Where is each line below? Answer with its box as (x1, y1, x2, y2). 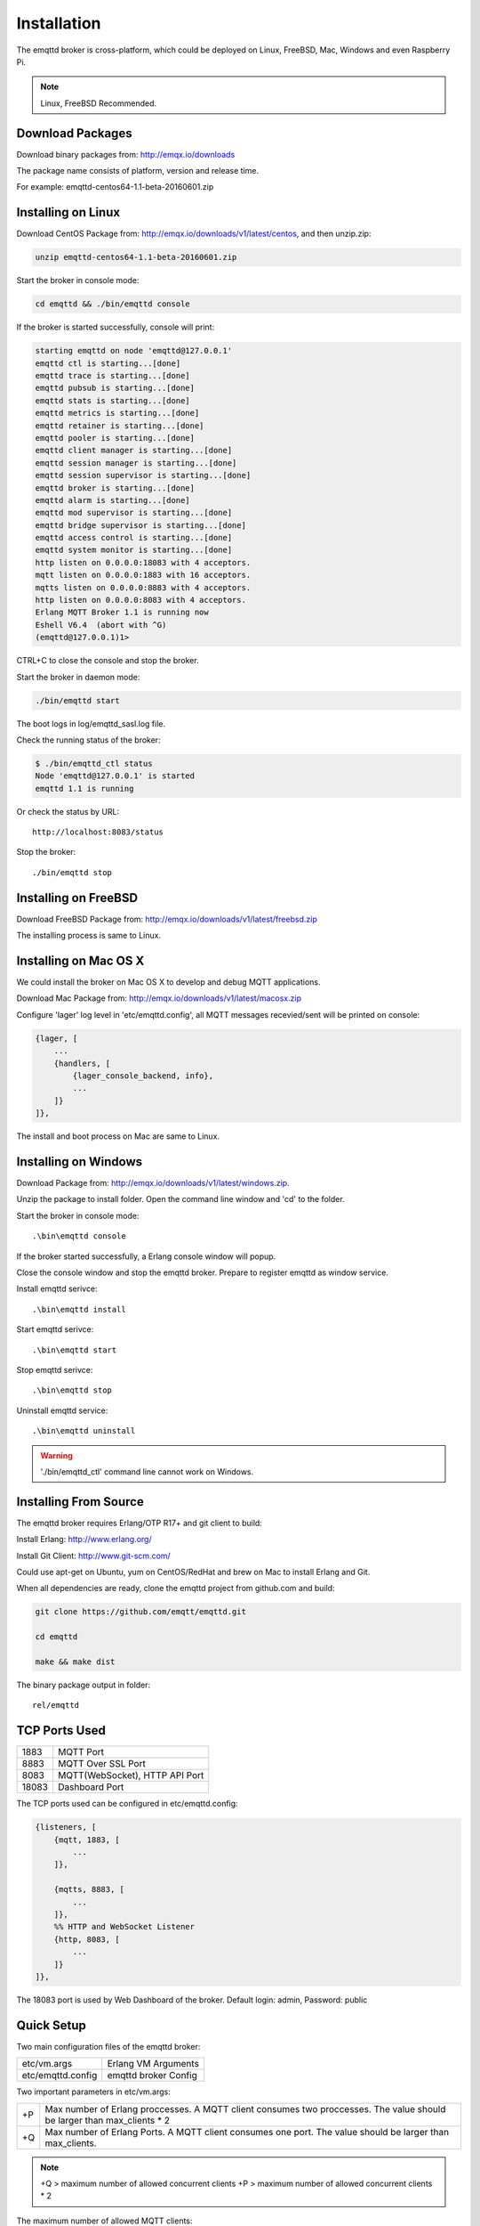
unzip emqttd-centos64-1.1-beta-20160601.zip (35, 252, 237, 263)
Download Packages (16, 126, 132, 141)
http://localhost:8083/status (32, 827, 164, 837)
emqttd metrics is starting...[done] (35, 408, 200, 418)
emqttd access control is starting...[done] (35, 532, 233, 543)
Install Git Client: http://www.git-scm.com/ (16, 1550, 171, 1561)
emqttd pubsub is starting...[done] (35, 383, 196, 394)
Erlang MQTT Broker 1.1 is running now (35, 607, 209, 618)
